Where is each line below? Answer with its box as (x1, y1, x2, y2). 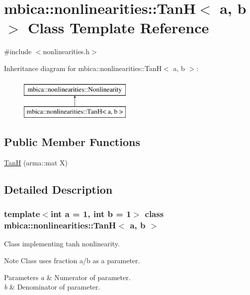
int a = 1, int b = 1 (50, 208, 131, 220)
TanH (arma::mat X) (4, 157, 68, 167)
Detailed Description (4, 181, 113, 197)
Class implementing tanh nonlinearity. (4, 238, 120, 249)
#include (4, 46, 32, 57)
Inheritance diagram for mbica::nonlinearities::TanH (4, 63, 162, 73)
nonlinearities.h (43, 46, 90, 57)
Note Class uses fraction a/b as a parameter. (4, 255, 140, 265)
